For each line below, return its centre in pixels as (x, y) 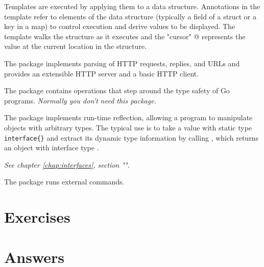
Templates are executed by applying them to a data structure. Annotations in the (132, 6)
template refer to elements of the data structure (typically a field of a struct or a (130, 16)
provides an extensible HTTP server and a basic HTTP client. (102, 73)
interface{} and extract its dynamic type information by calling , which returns (131, 137)
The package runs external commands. (64, 182)
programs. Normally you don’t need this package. (80, 100)
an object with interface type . (52, 148)
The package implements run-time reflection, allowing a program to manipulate (128, 117)
